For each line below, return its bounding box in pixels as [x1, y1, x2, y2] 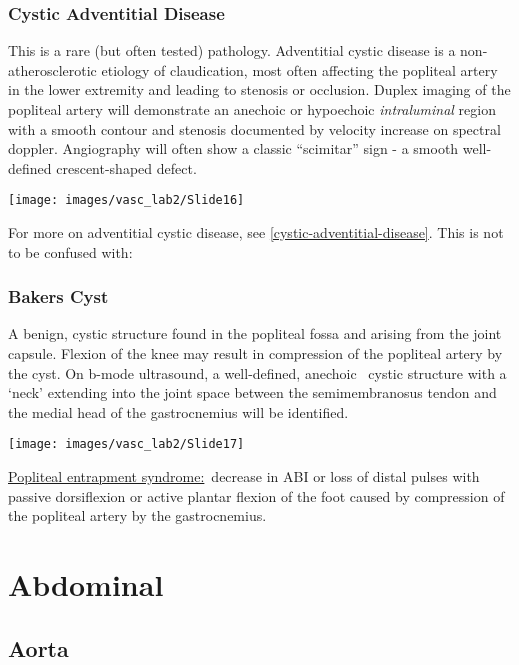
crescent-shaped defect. [56, 157, 197, 178]
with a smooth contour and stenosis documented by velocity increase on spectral [8, 118, 501, 139]
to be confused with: [8, 241, 133, 262]
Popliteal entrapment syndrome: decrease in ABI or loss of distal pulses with [8, 466, 480, 487]
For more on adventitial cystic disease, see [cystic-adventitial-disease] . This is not [8, 222, 504, 243]
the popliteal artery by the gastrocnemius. [8, 505, 267, 526]
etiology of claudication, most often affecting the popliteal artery [101, 59, 498, 80]
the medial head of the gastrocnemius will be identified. [8, 401, 349, 422]
